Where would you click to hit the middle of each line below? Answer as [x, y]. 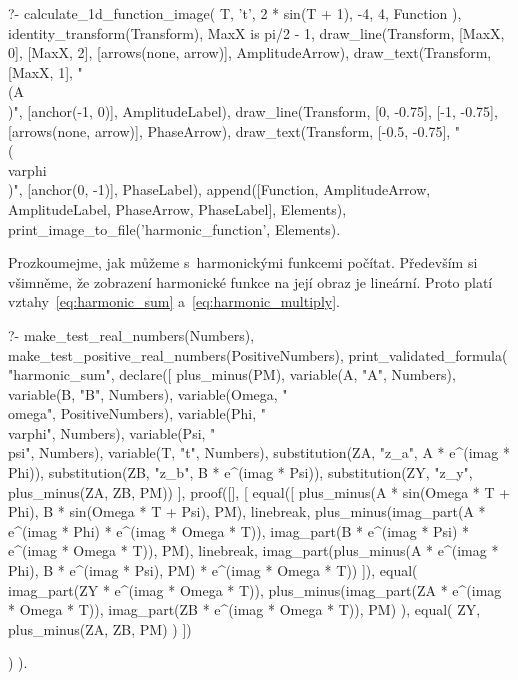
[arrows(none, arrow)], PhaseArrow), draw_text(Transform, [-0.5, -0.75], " [234, 130]
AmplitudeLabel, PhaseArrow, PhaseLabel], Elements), [177, 208]
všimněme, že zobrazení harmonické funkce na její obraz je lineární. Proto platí [250, 281]
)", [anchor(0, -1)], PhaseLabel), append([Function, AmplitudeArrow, [219, 189]
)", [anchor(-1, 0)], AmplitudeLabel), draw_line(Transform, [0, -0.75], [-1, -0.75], [253, 110]
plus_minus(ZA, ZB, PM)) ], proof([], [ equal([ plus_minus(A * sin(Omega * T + [259, 491]
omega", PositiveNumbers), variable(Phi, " [137, 413]
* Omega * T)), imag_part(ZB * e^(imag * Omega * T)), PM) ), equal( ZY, [244, 609]
